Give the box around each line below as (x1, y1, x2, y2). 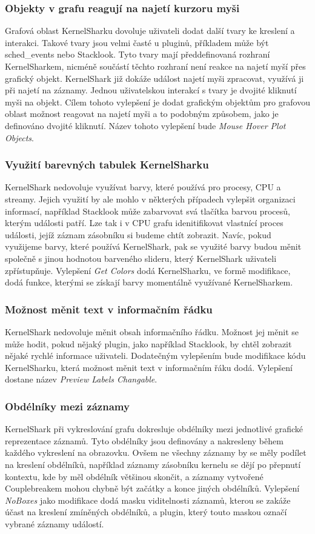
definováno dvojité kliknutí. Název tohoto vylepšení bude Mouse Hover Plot (5, 119, 286, 132)
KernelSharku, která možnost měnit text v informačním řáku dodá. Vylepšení (5, 361, 293, 373)
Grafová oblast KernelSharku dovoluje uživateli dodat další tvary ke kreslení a (5, 24, 295, 37)
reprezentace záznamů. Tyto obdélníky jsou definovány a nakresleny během (5, 434, 283, 447)
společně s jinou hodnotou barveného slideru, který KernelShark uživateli (5, 252, 277, 264)
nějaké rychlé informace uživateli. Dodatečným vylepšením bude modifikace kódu (5, 349, 306, 362)
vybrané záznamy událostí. (5, 517, 104, 530)
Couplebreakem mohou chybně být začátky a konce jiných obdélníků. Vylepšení (5, 482, 300, 495)
